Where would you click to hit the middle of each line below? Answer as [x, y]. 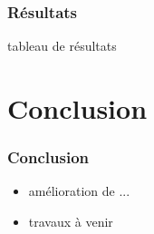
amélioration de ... [79, 191]
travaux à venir [71, 221]
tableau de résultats [62, 46]
